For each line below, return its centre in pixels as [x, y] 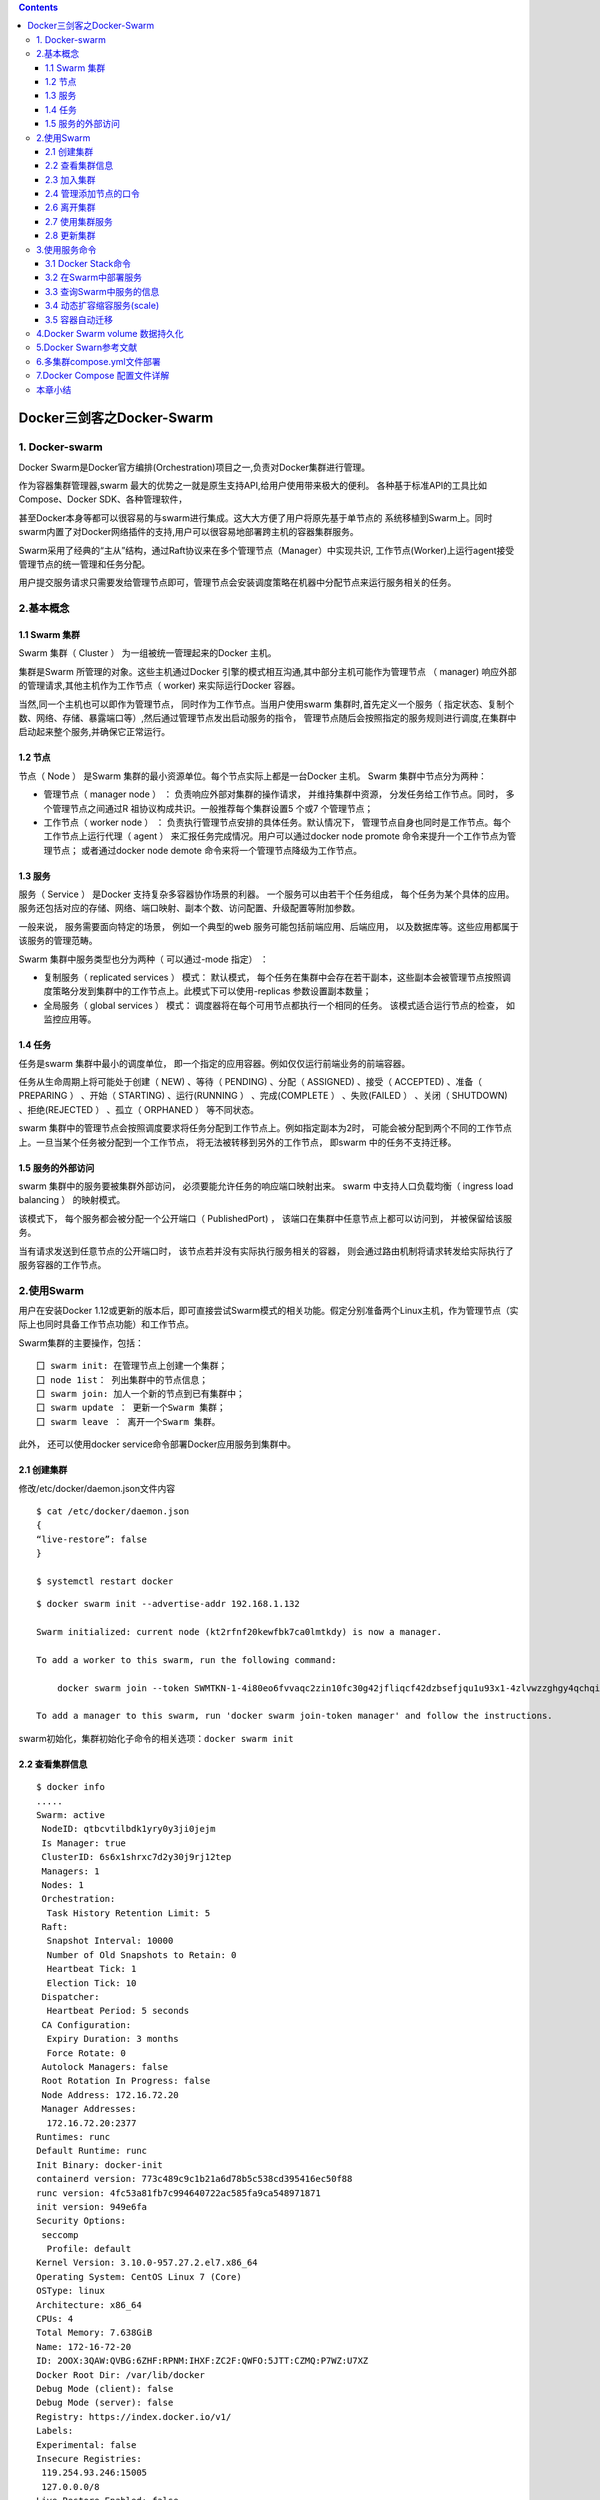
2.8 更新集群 [70, 236]
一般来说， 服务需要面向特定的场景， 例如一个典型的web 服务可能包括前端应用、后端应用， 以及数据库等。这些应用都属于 [268, 926]
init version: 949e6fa [92, 2206]
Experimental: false [86, 2444]
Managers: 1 [70, 1871]
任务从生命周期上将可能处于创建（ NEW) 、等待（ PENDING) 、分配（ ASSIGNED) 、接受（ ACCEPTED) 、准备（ [250, 1081]
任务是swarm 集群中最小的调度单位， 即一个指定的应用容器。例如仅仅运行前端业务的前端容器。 [214, 1063]
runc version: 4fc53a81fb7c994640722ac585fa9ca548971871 [179, 2193]
